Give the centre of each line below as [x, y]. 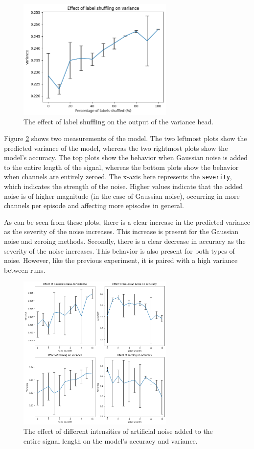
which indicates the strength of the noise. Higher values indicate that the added [124, 186]
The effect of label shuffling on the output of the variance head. [119, 122]
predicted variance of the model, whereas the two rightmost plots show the [116, 148]
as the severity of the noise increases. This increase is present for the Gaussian [121, 231]
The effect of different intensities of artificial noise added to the [118, 431]
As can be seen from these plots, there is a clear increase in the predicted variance [127, 222]
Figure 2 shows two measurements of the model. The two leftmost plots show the [126, 138]
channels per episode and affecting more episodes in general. [94, 205]
